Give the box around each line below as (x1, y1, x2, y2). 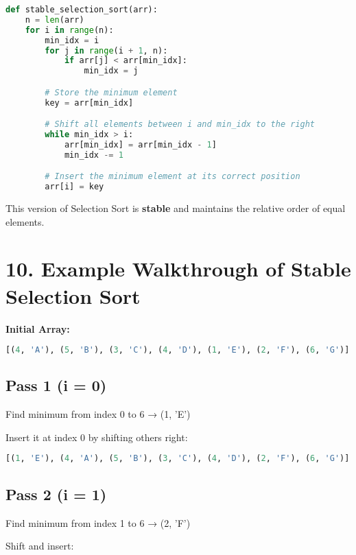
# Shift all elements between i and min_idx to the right (45, 119, 316, 130)
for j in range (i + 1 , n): (45, 45, 168, 56)
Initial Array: (5, 321, 70, 335)
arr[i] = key (45, 182, 104, 192)
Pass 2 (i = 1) (5, 483, 107, 504)
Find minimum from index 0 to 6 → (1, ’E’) (5, 407, 191, 421)
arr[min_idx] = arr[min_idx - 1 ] (64, 139, 217, 150)
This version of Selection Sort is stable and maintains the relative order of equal (5, 201, 346, 215)
